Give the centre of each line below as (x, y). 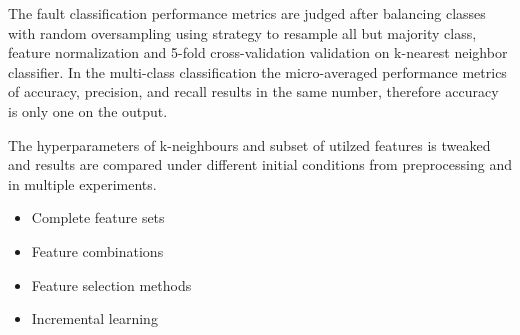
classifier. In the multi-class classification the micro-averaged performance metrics (257, 71)
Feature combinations (97, 250)
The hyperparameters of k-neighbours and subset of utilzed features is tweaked (249, 144)
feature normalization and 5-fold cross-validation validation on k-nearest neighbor (258, 52)
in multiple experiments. (82, 183)
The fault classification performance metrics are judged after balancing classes (247, 13)
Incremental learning (94, 318)
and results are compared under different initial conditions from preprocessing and (260, 164)
